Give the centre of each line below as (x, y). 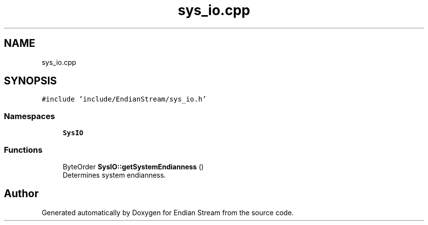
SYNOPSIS (31, 81)
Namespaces (30, 116)
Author (21, 194)
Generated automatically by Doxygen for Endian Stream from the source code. (168, 212)
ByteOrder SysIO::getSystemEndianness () (133, 166)
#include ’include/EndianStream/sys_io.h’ (124, 99)
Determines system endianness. (114, 175)
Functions (23, 150)
